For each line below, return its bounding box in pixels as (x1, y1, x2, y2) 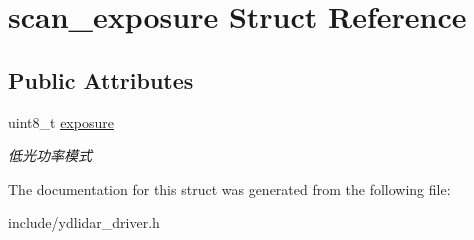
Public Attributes (8, 64, 194, 95)
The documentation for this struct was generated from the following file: (8, 178, 451, 199)
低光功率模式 (8, 145, 92, 166)
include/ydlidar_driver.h (8, 212, 160, 233)
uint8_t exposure (8, 111, 114, 132)
